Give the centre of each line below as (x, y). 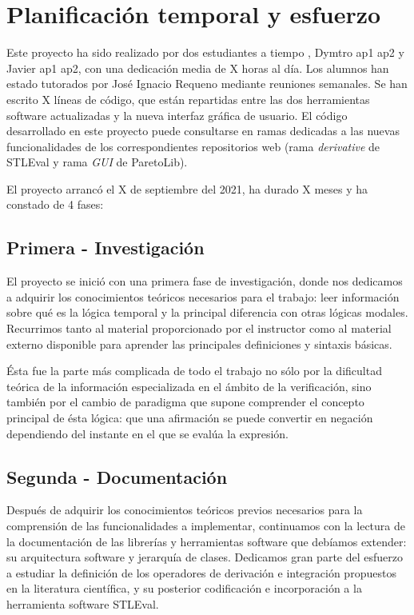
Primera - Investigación (105, 248)
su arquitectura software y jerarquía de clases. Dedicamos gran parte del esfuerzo (205, 557)
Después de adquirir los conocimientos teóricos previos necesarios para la (185, 510)
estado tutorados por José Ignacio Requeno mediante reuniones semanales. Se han (207, 84)
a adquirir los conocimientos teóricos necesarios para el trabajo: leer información (203, 296)
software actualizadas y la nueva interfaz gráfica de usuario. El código (177, 115)
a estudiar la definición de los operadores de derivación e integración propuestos (201, 572)
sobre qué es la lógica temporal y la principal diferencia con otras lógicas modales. (207, 312)
